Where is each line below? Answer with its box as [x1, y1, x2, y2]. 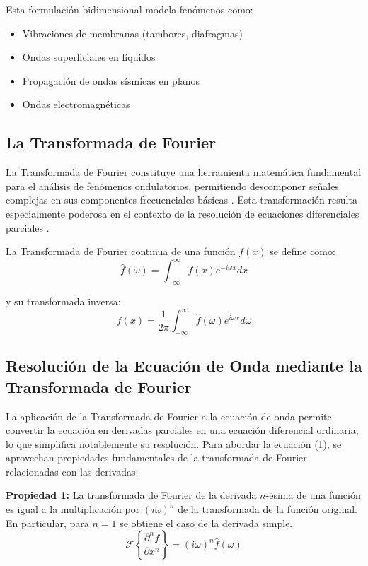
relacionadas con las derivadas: [6, 464, 139, 478]
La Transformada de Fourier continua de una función [6, 244, 236, 259]
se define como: [270, 244, 335, 259]
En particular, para [6, 515, 89, 530]
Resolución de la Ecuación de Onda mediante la [6, 355, 362, 377]
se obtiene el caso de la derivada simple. [120, 515, 293, 530]
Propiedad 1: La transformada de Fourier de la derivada [6, 488, 257, 502]
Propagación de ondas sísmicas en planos [22, 73, 200, 88]
